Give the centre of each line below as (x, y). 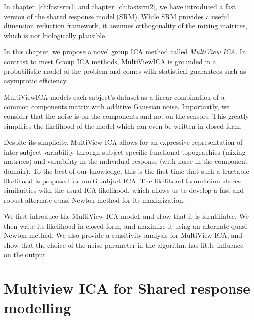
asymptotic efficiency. (36, 80)
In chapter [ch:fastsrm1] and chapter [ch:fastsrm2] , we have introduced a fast (120, 6)
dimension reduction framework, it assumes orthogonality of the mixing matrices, (126, 26)
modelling (38, 307)
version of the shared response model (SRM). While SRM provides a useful (116, 16)
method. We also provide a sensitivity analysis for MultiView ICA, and (136, 235)
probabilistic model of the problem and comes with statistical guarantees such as (125, 71)
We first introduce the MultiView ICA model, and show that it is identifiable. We (127, 216)
